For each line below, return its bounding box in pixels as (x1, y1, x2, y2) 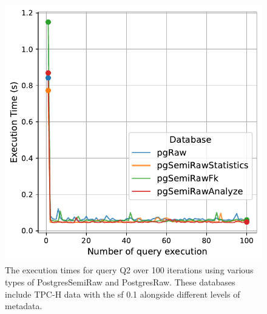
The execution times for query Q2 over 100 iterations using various (5, 264, 254, 276)
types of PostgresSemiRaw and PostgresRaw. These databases (5, 276, 235, 288)
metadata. (5, 299, 42, 312)
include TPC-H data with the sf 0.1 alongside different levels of (5, 287, 240, 300)
